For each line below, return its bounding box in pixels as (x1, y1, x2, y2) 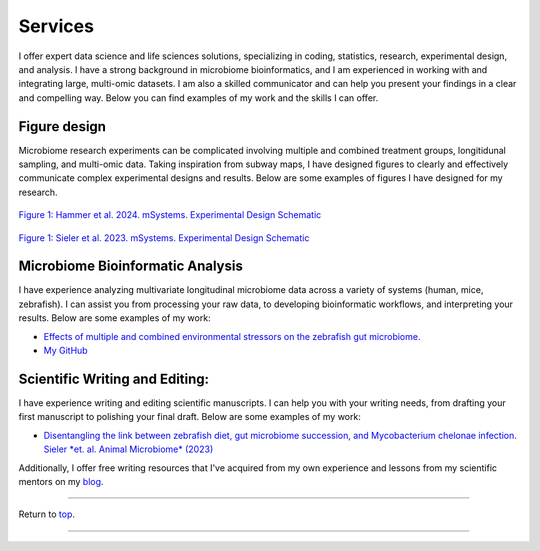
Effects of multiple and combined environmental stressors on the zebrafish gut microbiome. (43, 330, 421, 342)
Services (18, 15, 95, 37)
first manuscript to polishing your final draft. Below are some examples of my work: (18, 411, 362, 423)
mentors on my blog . (18, 475, 104, 487)
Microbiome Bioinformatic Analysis (18, 258, 244, 275)
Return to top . (18, 508, 75, 520)
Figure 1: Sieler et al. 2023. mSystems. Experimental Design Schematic (18, 231, 310, 244)
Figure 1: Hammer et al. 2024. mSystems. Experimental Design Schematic (18, 209, 322, 221)
